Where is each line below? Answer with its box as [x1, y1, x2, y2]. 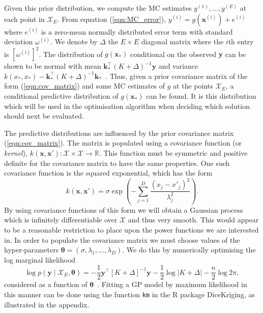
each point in [4, 13, 45, 24]
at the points [173, 80, 213, 91]
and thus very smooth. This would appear [128, 214, 259, 225]
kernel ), [4, 148, 28, 158]
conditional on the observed [130, 48, 216, 59]
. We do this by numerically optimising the [122, 244, 256, 255]
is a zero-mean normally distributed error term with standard [41, 26, 233, 37]
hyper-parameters [4, 244, 59, 255]
